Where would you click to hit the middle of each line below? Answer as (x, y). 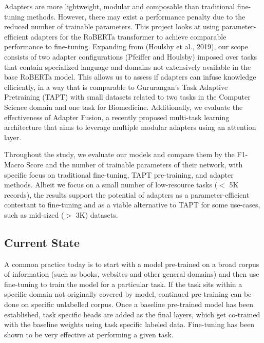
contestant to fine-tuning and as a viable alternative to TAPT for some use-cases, (132, 205)
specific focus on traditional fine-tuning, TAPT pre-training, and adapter (119, 174)
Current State (42, 242)
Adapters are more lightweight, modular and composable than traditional (120, 6)
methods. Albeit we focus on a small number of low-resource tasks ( (111, 185)
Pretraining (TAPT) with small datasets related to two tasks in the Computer (127, 97)
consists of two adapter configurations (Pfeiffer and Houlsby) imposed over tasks (131, 56)
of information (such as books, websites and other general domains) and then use (132, 274)
